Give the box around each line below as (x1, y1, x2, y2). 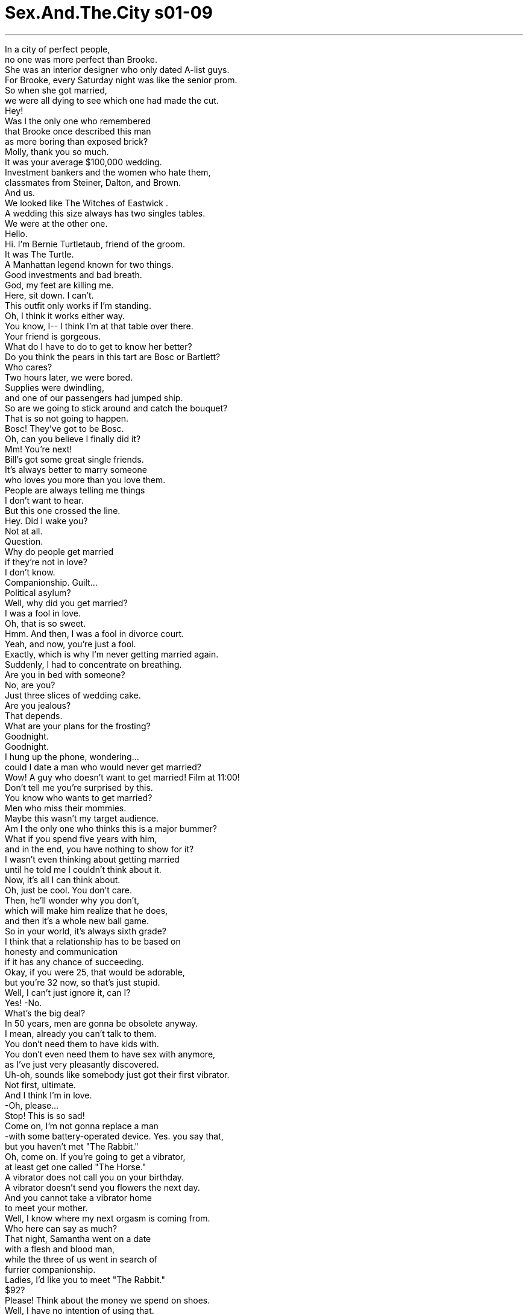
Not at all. (5, 525, 43, 536)
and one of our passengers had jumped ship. (5, 392, 183, 403)
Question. (5, 536, 43, 547)
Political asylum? (5, 587, 71, 598)
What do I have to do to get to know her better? (5, 341, 192, 352)
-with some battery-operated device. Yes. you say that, (5, 1130, 224, 1141)
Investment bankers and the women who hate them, (5, 166, 211, 177)
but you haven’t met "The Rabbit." (5, 1141, 139, 1152)
